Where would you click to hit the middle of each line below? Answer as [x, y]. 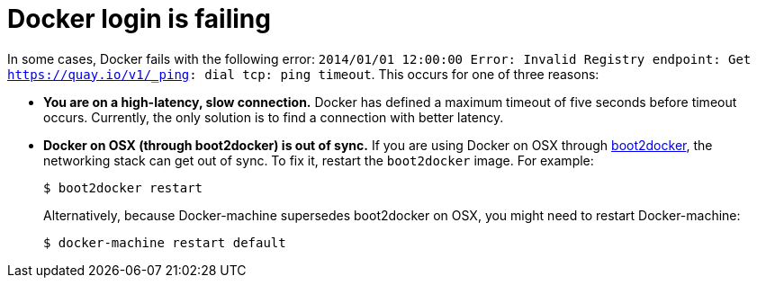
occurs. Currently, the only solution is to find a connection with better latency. [274, 117]
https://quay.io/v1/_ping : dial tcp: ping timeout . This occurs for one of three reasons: [303, 74]
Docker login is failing [139, 19]
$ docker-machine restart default [165, 242]
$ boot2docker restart [123, 187]
